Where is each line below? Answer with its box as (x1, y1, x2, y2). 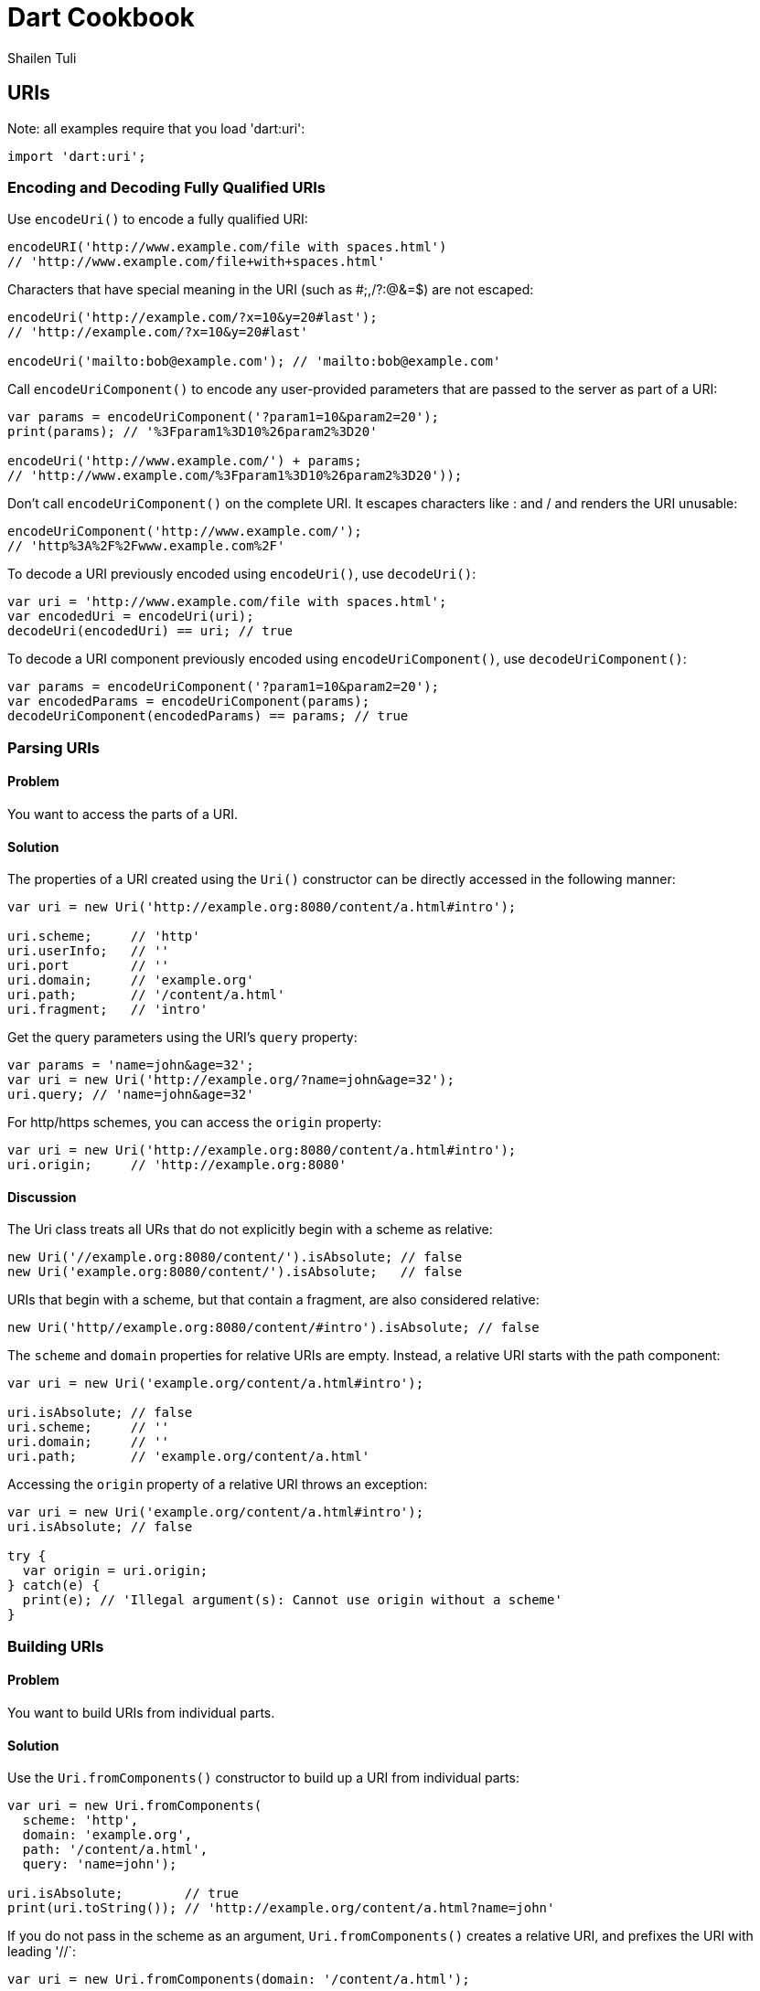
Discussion (7, 1188, 77, 1205)
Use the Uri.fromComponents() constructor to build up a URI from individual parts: (7, 1770, 519, 1786)
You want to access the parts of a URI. (7, 805, 238, 822)
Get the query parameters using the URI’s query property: (7, 1029, 358, 1046)
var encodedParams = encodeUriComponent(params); (7, 694, 370, 709)
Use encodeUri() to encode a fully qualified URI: (7, 211, 308, 228)
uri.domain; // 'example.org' (7, 973, 254, 988)
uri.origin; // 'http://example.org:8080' (7, 1157, 347, 1173)
